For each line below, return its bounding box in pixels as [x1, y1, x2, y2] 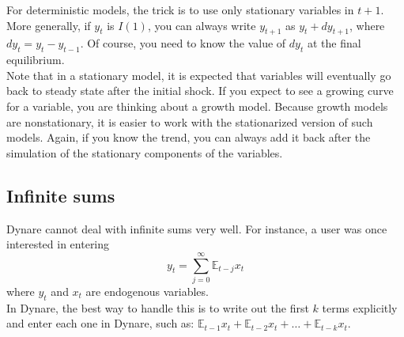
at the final [307, 35, 361, 51]
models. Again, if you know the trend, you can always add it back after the [6, 129, 371, 146]
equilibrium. [6, 51, 65, 68]
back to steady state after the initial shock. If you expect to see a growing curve [6, 82, 394, 99]
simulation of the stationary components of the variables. [6, 144, 283, 161]
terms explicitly [322, 299, 398, 316]
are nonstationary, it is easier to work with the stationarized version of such [6, 113, 373, 130]
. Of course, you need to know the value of [80, 35, 286, 51]
